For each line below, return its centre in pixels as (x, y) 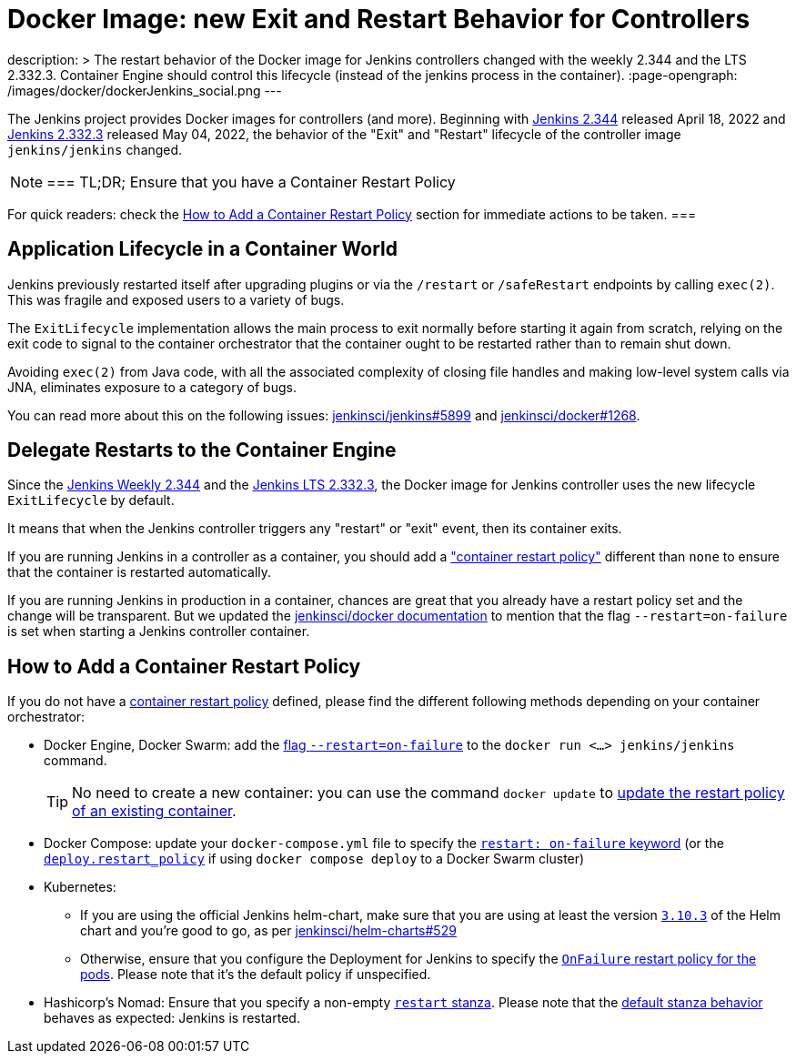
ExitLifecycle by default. (91, 500)
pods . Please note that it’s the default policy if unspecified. (256, 975)
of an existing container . (154, 811)
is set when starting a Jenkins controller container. (159, 632)
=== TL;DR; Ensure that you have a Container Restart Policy (251, 182)
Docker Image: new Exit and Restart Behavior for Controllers (379, 19)
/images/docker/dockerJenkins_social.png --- (145, 90)
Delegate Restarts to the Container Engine (202, 450)
